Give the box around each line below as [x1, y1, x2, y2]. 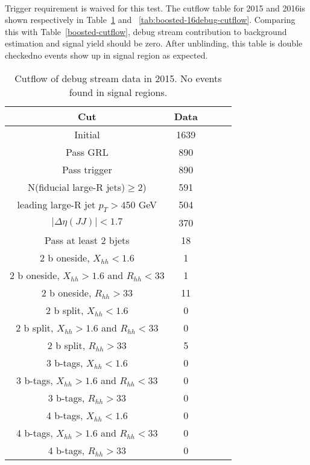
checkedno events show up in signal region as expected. [5, 48, 208, 61]
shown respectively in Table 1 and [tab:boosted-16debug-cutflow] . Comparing [5, 13, 296, 26]
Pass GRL [65, 144, 109, 159]
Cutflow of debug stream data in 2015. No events [14, 71, 222, 85]
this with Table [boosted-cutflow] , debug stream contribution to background [5, 25, 287, 37]
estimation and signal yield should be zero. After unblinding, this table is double [5, 37, 303, 50]
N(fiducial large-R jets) [27, 179, 125, 194]
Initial [74, 127, 100, 141]
